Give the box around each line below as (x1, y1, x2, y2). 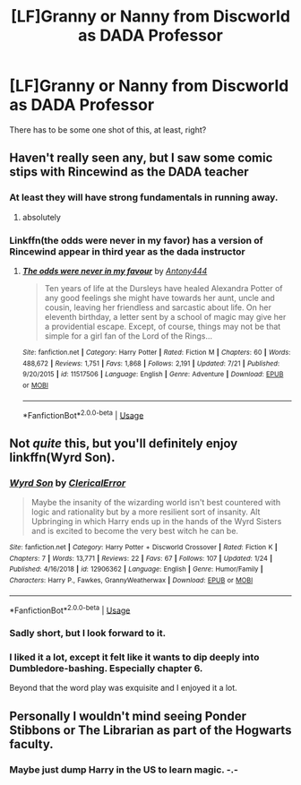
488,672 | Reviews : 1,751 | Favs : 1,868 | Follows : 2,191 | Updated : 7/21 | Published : (21, 358, 280, 368)
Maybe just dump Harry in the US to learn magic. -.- (9, 763, 239, 776)
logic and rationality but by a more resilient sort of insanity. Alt (30, 506, 261, 517)
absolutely (21, 211, 61, 222)
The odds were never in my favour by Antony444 (21, 265, 208, 276)
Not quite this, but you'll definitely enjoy (9, 436, 238, 451)
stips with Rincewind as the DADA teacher (9, 164, 249, 180)
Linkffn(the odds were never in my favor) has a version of (9, 234, 264, 246)
